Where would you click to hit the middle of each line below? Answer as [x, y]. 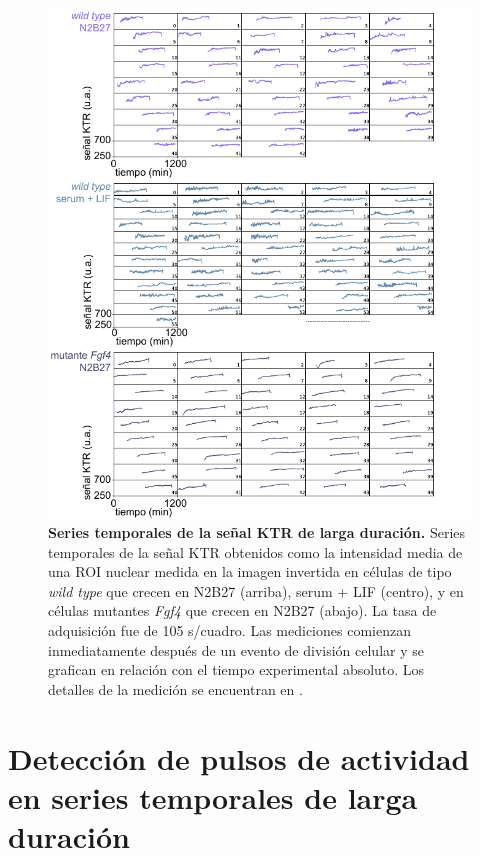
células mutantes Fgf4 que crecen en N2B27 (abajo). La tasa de [242, 610]
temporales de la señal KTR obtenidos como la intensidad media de [255, 551]
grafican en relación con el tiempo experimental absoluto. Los [236, 669]
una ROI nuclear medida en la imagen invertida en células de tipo [250, 571]
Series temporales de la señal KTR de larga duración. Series [257, 532]
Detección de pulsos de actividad [239, 757]
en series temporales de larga [213, 796]
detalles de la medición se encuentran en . [175, 688]
